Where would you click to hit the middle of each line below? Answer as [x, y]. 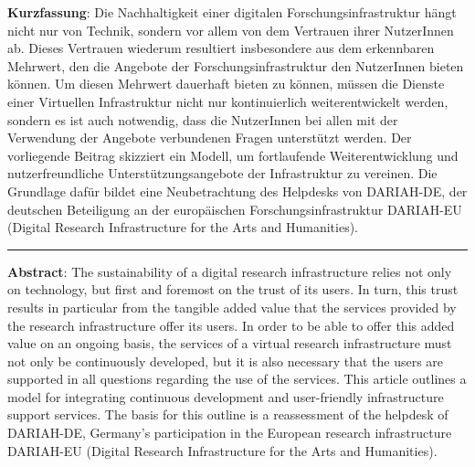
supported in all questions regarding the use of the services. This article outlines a [237, 379]
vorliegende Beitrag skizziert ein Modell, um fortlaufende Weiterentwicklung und [233, 155]
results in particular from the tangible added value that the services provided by [232, 307]
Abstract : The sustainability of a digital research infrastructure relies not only [230, 271]
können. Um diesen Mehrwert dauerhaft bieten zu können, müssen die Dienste [226, 84]
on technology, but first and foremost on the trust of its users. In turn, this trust [233, 289]
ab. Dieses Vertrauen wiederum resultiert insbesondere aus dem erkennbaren [221, 48]
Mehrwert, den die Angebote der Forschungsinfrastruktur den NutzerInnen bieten [236, 65]
